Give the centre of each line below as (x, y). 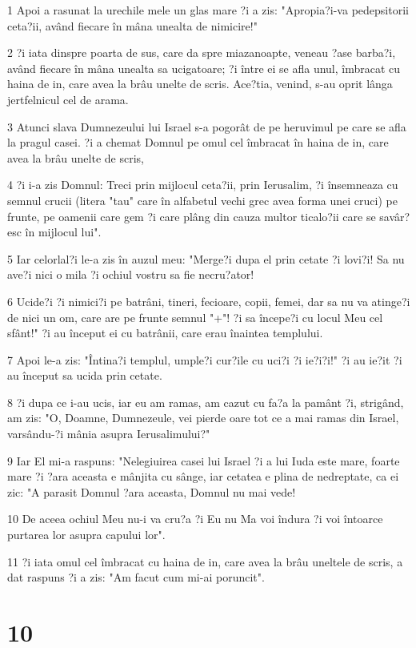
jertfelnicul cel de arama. (68, 99)
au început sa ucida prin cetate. (85, 375)
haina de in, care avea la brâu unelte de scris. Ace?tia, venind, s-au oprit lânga (200, 84)
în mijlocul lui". (63, 232)
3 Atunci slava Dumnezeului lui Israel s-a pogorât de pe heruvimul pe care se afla (207, 126)
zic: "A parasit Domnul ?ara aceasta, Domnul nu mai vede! (152, 491)
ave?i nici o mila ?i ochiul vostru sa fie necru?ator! (131, 274)
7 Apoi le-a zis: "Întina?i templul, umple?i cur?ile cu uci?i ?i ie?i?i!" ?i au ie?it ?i (205, 359)
